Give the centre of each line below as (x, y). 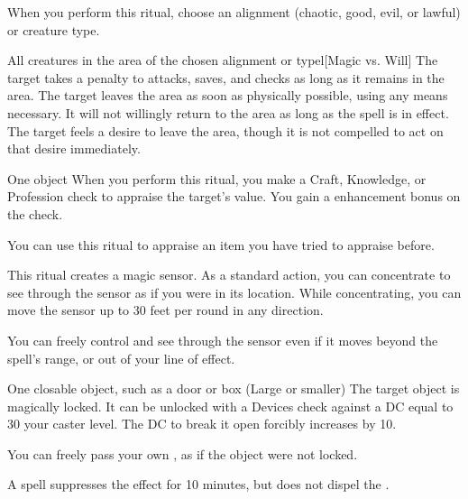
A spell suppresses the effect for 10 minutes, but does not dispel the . (198, 484)
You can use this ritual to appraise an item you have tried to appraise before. (221, 244)
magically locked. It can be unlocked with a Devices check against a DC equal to (230, 406)
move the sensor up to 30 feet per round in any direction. (165, 310)
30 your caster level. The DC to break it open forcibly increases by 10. (202, 424)
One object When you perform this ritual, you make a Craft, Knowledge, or (217, 178)
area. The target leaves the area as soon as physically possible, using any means (228, 95)
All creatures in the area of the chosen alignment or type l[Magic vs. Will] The (223, 60)
